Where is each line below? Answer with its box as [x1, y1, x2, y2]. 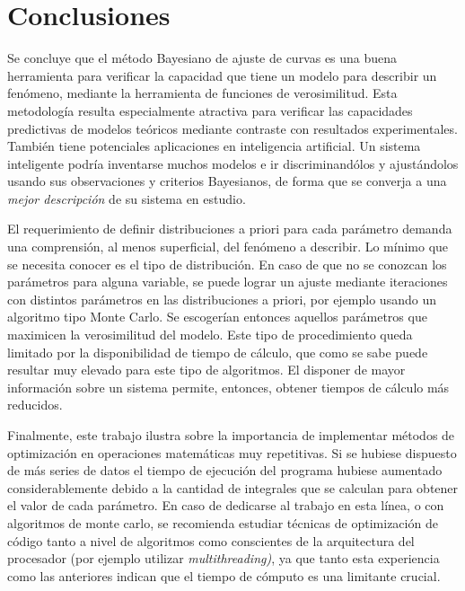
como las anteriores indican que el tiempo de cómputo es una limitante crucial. [7, 566, 441, 585]
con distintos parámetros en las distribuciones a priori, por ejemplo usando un [7, 289, 436, 308]
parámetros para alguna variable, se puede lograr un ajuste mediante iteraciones [7, 272, 448, 291]
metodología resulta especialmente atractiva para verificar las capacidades [7, 101, 413, 119]
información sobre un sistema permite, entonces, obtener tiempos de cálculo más [7, 377, 450, 396]
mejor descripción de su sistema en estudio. [7, 189, 246, 207]
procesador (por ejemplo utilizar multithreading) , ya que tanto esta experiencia [7, 549, 440, 568]
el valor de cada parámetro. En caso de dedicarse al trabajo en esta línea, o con [7, 496, 444, 515]
